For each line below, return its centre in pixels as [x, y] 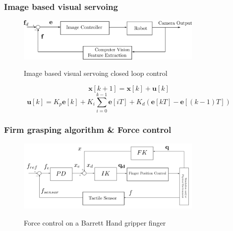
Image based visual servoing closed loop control [96, 73]
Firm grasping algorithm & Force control [88, 129]
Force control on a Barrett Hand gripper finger [95, 222]
